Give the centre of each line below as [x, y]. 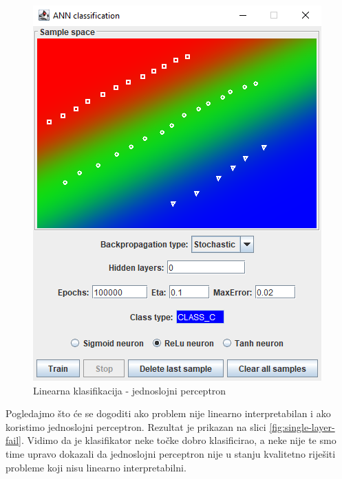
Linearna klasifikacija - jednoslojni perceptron [130, 390]
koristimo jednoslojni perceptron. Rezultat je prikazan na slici [136, 426]
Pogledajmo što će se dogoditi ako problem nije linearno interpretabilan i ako [168, 413]
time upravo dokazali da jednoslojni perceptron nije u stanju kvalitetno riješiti [171, 453]
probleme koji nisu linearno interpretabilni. [96, 467]
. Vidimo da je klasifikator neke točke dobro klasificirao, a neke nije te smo [179, 440]
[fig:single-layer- [302, 426]
